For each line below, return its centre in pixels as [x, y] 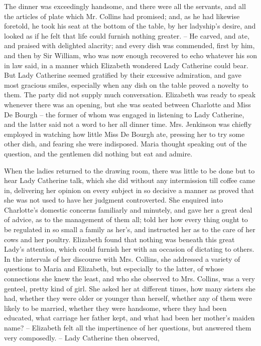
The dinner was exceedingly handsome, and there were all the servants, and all [125, 6]
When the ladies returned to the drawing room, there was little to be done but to [129, 170]
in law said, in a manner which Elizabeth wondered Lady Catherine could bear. [126, 65]
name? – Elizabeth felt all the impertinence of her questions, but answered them [128, 327]
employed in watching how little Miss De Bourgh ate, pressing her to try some [124, 134]
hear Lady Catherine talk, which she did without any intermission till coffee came [130, 180]
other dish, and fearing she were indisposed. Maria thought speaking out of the [125, 144]
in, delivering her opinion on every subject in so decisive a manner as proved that [129, 190]
